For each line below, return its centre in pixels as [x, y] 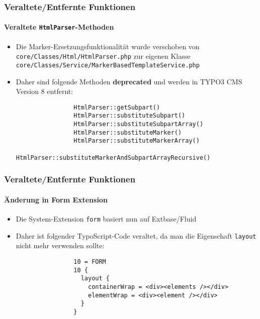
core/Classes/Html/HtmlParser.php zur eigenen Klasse [103, 56]
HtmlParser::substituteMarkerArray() [137, 141]
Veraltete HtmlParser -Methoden [59, 27]
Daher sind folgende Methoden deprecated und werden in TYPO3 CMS [129, 81]
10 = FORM [90, 261]
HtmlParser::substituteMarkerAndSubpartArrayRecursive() [113, 157]
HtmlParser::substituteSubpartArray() [139, 124]
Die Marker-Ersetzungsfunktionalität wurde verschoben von [108, 46]
